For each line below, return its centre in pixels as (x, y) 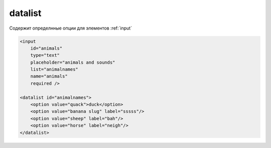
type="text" (45, 55)
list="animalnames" (54, 69)
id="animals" (46, 48)
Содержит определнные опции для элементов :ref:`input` (71, 28)
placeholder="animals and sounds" (73, 62)
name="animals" (49, 76)
